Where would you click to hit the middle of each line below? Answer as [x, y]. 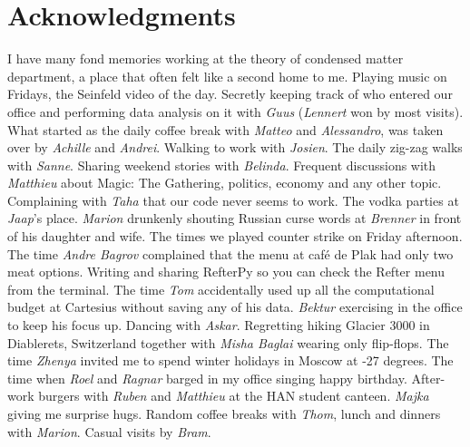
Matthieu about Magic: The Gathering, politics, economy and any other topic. [225, 183]
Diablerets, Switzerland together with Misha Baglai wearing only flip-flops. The [228, 342]
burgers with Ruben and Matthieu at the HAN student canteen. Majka [234, 396]
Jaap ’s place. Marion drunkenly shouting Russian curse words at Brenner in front [235, 218]
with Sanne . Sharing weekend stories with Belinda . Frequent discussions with [222, 165]
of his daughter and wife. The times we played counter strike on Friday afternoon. [235, 236]
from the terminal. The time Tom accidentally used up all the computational [221, 289]
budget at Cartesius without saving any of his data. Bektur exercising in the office [235, 307]
